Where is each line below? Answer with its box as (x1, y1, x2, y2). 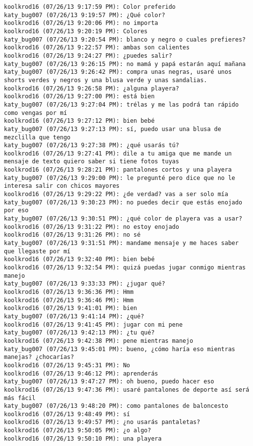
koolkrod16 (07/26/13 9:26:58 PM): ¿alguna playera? (4, 85, 179, 92)
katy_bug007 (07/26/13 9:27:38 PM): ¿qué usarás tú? (4, 142, 179, 149)
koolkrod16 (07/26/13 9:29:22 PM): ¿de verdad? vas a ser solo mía (4, 191, 229, 198)
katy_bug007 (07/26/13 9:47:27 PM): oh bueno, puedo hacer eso (4, 378, 214, 385)
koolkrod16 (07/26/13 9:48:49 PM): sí (4, 410, 130, 418)
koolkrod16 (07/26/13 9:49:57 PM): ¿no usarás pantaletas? (4, 419, 200, 426)
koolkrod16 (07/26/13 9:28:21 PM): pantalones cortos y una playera (4, 166, 232, 174)
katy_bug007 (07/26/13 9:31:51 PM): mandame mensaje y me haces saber (4, 240, 239, 247)
